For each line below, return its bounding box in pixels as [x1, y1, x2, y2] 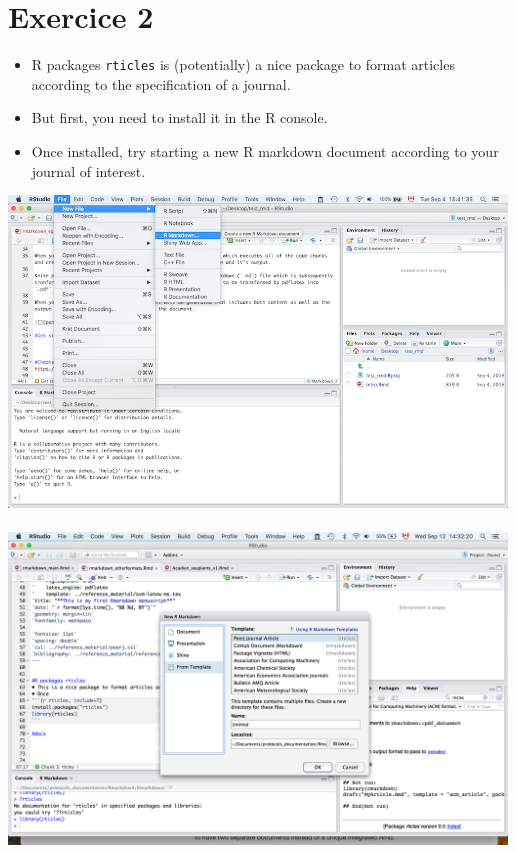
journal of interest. [31, 160, 146, 181]
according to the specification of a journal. [31, 73, 291, 94]
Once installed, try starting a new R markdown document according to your [31, 140, 499, 161]
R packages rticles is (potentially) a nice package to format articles [31, 54, 455, 75]
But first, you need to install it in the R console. [31, 107, 328, 128]
